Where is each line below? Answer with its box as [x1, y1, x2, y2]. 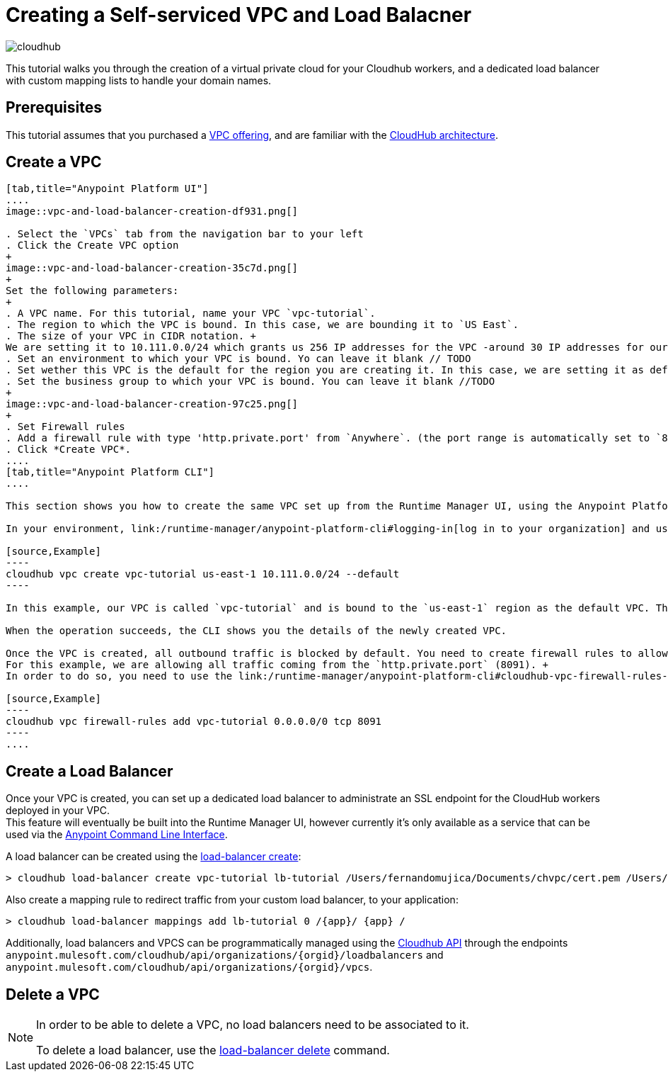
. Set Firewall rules [6, 421, 125, 433]
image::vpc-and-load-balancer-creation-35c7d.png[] [6, 262, 299, 274]
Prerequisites [6, 98, 102, 117]
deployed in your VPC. [6, 804, 110, 817]
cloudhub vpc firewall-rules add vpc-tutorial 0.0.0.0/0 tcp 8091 [6, 716, 382, 728]
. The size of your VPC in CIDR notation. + [6, 330, 257, 342]
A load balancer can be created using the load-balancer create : [6, 850, 301, 863]
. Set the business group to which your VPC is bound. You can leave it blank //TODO [6, 376, 495, 388]
